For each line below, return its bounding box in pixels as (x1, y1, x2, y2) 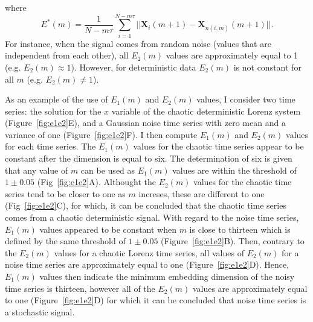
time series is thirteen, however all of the (5, 282, 155, 294)
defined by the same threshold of (5, 235, 126, 247)
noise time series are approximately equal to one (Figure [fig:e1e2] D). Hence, (5, 258, 289, 271)
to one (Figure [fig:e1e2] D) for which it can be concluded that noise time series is (5, 294, 306, 306)
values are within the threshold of (172, 163, 297, 176)
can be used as (80, 163, 135, 176)
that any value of (5, 163, 68, 176)
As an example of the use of (5, 93, 108, 106)
